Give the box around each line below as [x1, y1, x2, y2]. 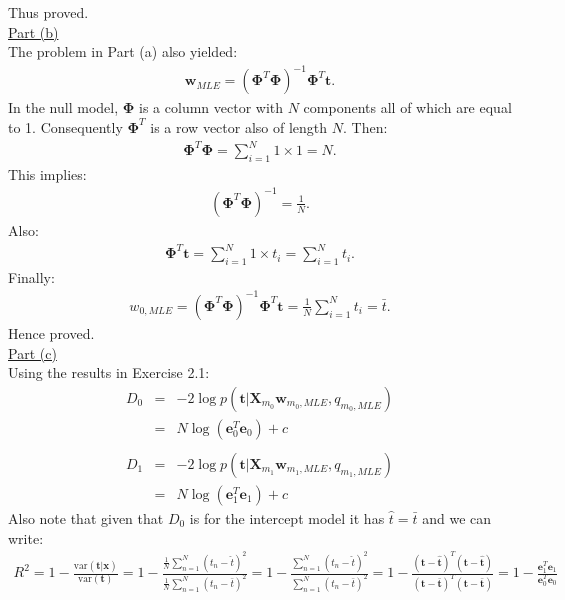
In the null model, [8, 97, 119, 118]
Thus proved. [8, 2, 89, 22]
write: [8, 527, 44, 548]
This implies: [8, 163, 87, 184]
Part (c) [8, 342, 57, 363]
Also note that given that [8, 507, 164, 528]
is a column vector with [139, 97, 284, 118]
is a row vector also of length [150, 116, 328, 137]
